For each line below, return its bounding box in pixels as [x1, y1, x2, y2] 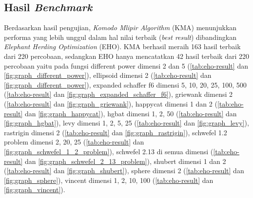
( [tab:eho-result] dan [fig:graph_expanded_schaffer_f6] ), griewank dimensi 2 [4, 89, 233, 99]
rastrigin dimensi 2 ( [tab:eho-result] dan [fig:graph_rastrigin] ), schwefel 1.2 [4, 127, 227, 137]
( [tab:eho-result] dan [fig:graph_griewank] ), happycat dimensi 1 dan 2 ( [4, 98, 217, 108]
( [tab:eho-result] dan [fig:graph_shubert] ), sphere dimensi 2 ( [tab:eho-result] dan [4, 165, 244, 176]
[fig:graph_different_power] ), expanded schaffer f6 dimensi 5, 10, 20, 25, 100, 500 [4, 79, 247, 90]
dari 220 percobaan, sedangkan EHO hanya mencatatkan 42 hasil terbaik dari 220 [4, 51, 249, 61]
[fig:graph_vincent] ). [4, 184, 65, 195]
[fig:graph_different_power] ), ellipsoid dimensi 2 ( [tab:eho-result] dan [4, 70, 212, 80]
